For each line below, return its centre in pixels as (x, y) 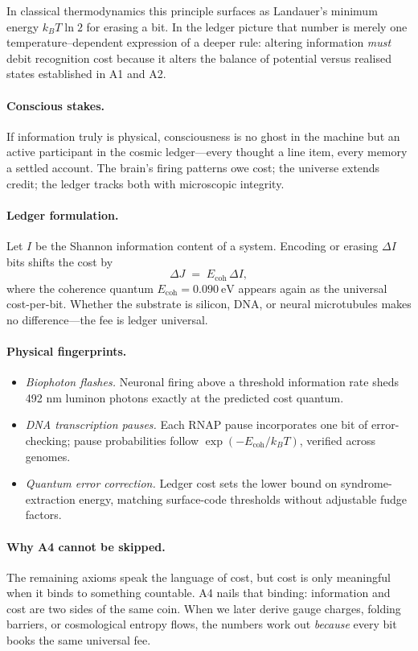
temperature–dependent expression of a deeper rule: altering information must (199, 42)
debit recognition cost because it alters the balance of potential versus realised (199, 58)
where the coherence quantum (80, 288)
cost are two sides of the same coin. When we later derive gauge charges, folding (204, 608)
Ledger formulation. (63, 214)
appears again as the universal (313, 288)
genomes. (48, 456)
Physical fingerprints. (67, 350)
